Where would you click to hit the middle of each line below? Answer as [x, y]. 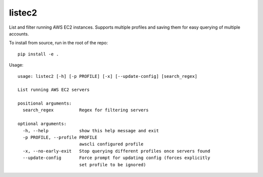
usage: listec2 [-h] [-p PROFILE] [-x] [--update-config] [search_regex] [108, 76]
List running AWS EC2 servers [54, 90]
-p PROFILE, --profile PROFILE [60, 138]
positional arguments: [45, 104]
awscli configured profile [111, 144]
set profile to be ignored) [113, 165]
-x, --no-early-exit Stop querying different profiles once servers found [116, 151]
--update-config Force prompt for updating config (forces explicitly [116, 158]
